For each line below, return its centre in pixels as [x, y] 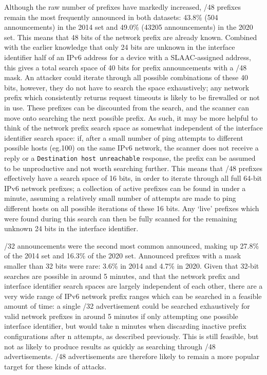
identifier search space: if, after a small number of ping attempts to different [124, 137]
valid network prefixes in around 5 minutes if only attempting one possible [121, 316]
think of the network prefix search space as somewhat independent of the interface [133, 128]
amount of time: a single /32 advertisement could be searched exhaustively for [127, 306]
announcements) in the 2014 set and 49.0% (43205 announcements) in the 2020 [129, 27]
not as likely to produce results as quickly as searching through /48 [110, 346]
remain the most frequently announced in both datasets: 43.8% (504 [111, 17]
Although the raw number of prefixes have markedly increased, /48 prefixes [122, 7]
